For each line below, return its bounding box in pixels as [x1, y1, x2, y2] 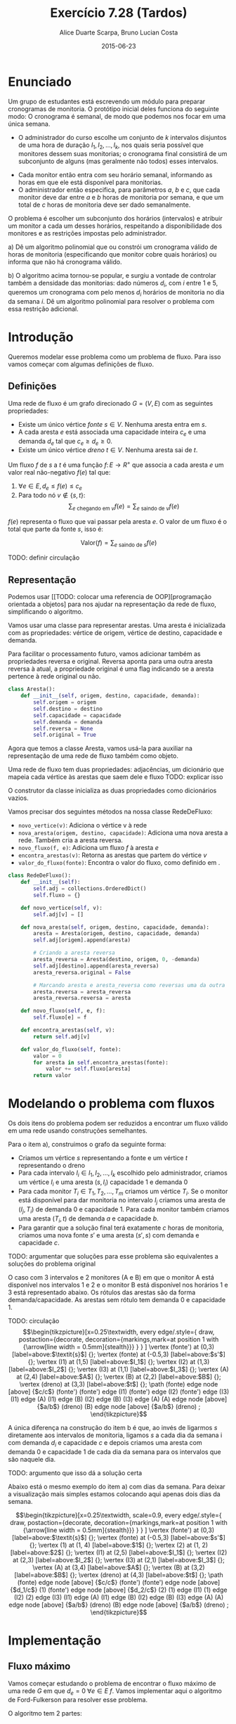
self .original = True [33, 731, 97, 739]
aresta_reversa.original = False [33, 969, 131, 976]
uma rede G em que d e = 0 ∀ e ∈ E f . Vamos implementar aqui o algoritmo [8, 1686, 222, 1697]
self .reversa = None [33, 725, 93, 732]
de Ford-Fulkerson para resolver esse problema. [8, 1696, 148, 1704]
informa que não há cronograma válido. [8, 258, 122, 266]
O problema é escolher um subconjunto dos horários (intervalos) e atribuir [8, 214, 223, 223]
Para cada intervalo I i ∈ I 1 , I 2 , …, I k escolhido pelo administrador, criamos [18, 1169, 228, 1178]
